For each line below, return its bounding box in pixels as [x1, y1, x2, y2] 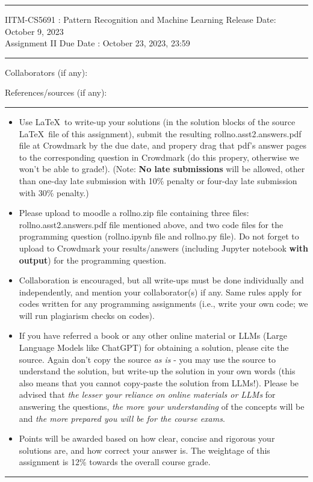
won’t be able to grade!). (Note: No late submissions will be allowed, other [19, 162, 305, 175]
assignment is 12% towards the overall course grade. [19, 456, 211, 468]
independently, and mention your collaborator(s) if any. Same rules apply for [19, 285, 302, 298]
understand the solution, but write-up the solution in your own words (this [19, 365, 296, 377]
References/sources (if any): [5, 86, 107, 99]
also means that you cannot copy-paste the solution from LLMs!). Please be [19, 376, 299, 389]
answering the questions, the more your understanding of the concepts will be [19, 400, 305, 413]
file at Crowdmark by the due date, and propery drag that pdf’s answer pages [19, 139, 307, 152]
